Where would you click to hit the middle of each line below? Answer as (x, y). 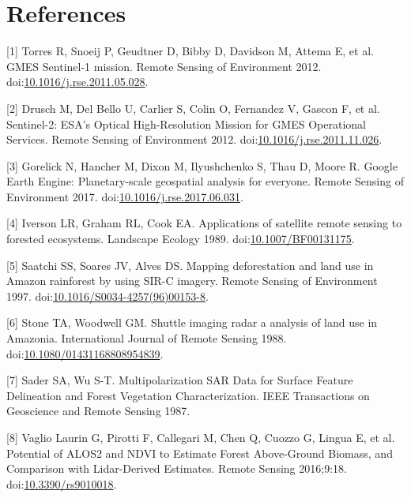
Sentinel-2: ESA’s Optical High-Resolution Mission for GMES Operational (186, 124)
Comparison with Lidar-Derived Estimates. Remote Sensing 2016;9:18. (177, 468)
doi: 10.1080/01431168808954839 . (85, 353)
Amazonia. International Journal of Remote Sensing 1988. (147, 338)
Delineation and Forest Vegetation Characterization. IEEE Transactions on (188, 395)
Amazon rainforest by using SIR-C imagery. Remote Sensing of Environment (192, 281)
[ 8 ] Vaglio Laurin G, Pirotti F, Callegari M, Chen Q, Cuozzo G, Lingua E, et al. (201, 437)
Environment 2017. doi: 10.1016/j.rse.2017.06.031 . (125, 196)
